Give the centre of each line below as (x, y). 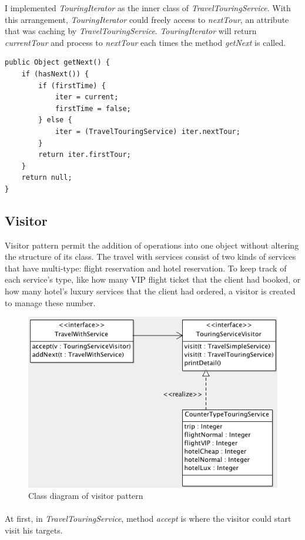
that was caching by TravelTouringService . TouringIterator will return (131, 31)
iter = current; (87, 97)
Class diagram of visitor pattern (86, 496)
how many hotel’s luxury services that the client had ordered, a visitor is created (150, 291)
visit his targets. (34, 530)
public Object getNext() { (57, 63)
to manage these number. (50, 302)
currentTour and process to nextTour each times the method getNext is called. (145, 42)
